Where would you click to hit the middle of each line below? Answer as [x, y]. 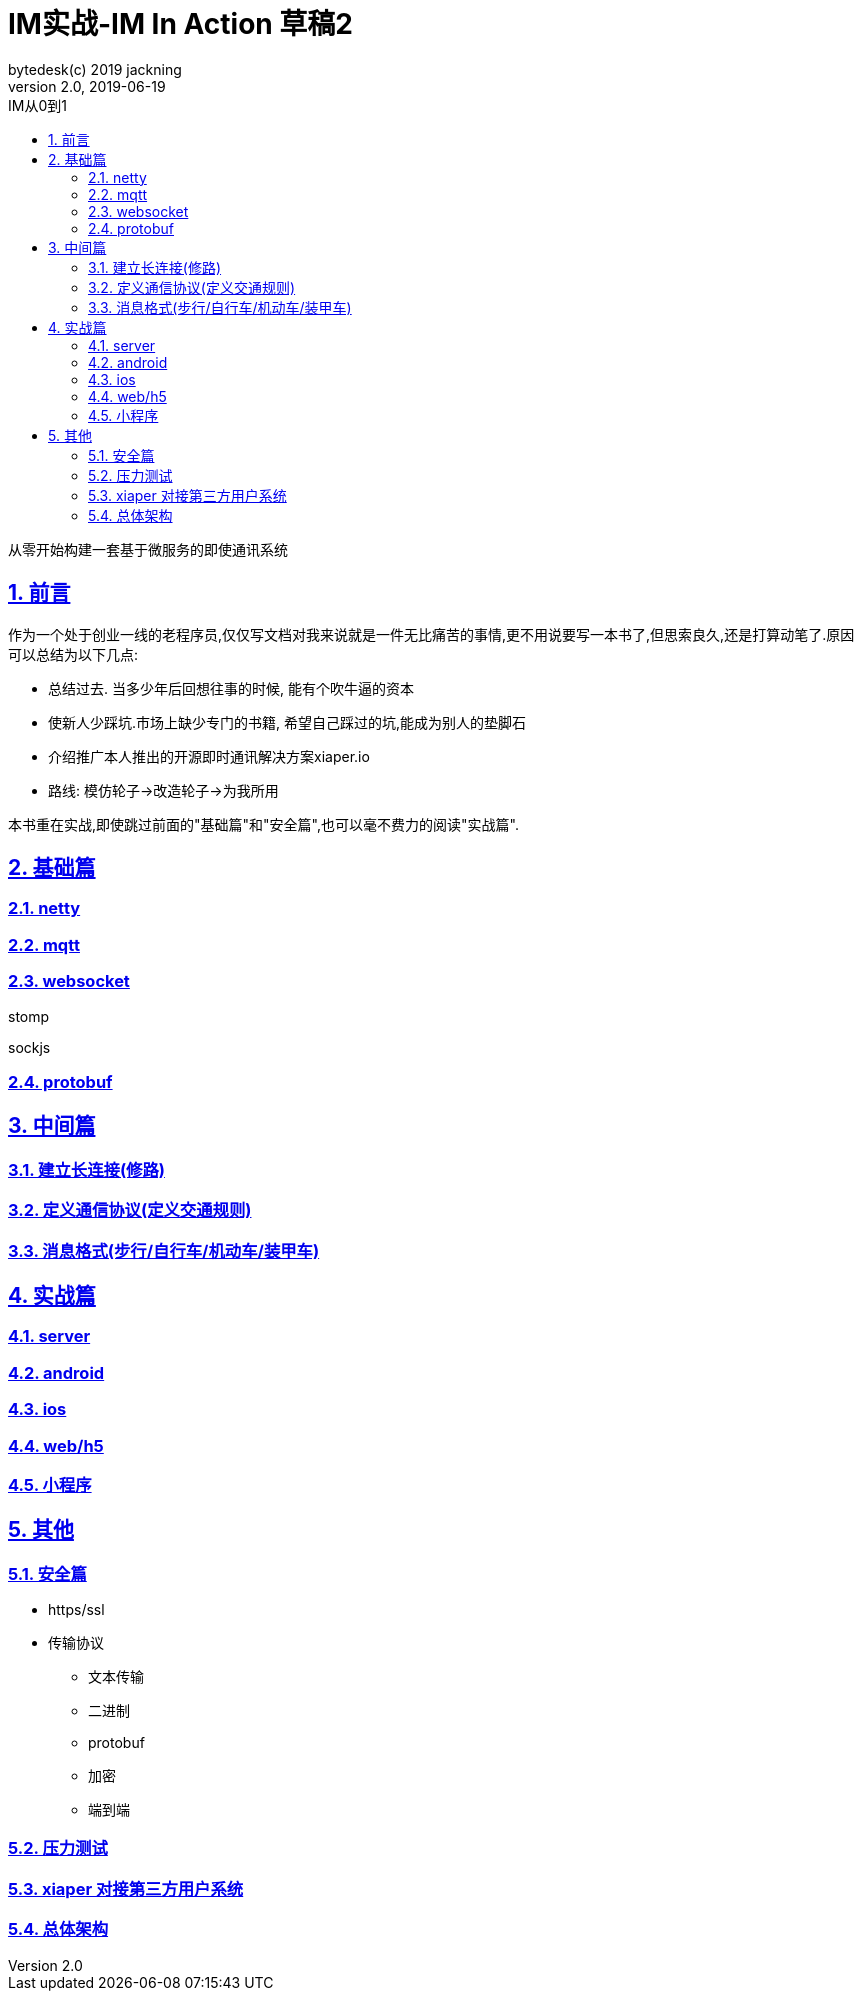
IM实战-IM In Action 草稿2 [180, 24]
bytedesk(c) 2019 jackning [95, 69]
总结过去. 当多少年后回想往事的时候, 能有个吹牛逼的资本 [231, 688]
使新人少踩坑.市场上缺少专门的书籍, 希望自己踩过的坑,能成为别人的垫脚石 [287, 722]
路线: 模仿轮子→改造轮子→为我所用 [163, 790]
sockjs [29, 1047]
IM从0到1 [37, 105]
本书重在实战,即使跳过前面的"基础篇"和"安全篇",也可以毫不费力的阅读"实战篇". [263, 824]
